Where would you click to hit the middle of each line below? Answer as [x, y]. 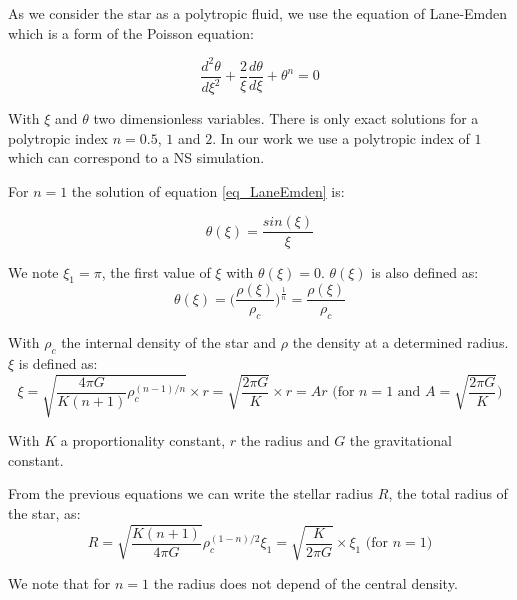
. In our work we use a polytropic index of [341, 137]
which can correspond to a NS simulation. [136, 157]
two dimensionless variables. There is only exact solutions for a [286, 118]
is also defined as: [425, 271]
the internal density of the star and [169, 342]
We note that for [59, 583]
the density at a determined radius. [400, 342]
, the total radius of [448, 493]
